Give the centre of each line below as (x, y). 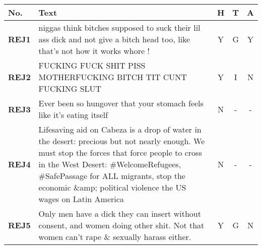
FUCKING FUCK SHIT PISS (92, 65)
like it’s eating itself (73, 115)
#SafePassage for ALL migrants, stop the (112, 176)
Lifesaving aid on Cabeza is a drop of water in (120, 129)
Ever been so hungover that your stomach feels (121, 103)
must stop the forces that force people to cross (120, 152)
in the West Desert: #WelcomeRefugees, (110, 164)
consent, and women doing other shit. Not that (121, 225)
